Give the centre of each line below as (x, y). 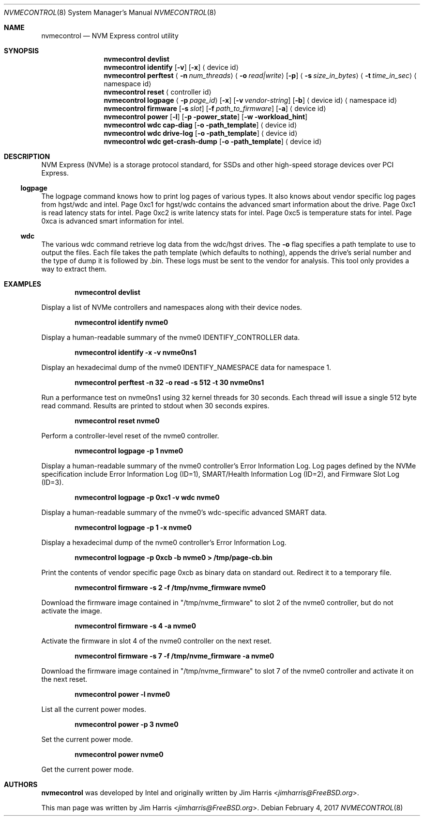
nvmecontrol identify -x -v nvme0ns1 (136, 352)
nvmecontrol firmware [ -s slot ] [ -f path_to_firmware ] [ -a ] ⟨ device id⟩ (215, 108)
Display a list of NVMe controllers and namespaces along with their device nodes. (172, 307)
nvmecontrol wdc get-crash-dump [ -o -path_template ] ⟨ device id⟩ (213, 141)
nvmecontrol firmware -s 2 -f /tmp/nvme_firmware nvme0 (170, 587)
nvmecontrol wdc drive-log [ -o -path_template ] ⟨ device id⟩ (201, 133)
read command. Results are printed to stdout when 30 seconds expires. (155, 406)
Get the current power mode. (87, 769)
